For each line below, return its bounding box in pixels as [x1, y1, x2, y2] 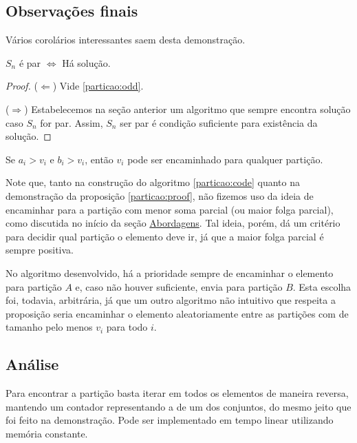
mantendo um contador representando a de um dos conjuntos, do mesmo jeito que [6, 399, 351, 413]
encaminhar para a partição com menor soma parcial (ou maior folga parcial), [6, 202, 334, 216]
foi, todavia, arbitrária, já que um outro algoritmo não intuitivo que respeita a [6, 293, 336, 307]
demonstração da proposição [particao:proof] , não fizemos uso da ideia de [6, 188, 314, 203]
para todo [106, 320, 148, 334]
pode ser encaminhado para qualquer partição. [127, 152, 323, 166]
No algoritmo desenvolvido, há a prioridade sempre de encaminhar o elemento [6, 265, 334, 280]
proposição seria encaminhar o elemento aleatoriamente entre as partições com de [6, 306, 349, 320]
